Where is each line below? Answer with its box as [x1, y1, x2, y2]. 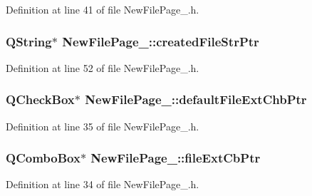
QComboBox [6, 149, 80, 167]
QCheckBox [6, 91, 75, 108]
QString [6, 32, 52, 50]
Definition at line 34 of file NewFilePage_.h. [6, 177, 199, 192]
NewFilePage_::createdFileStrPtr [62, 32, 259, 50]
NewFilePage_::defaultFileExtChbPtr [85, 91, 307, 108]
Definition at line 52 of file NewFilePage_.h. [6, 60, 199, 75]
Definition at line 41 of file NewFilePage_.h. [6, 2, 199, 16]
